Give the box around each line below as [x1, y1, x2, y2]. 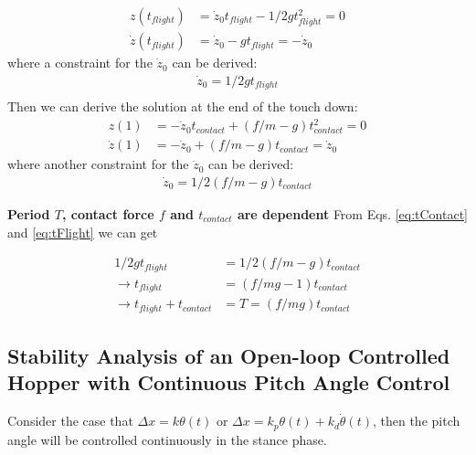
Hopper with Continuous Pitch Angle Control [7, 368, 450, 397]
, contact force [62, 204, 154, 223]
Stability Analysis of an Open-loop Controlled [7, 341, 450, 369]
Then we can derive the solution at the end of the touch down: [7, 97, 358, 116]
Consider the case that [7, 411, 133, 430]
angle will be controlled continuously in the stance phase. [7, 429, 327, 449]
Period [7, 204, 50, 223]
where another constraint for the [7, 154, 189, 174]
